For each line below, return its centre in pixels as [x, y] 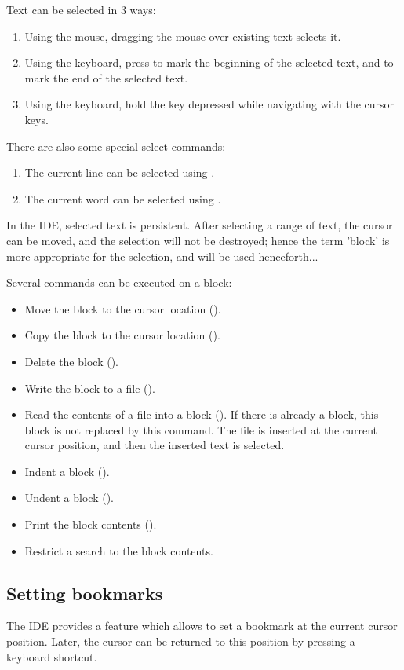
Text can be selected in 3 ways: [81, 9]
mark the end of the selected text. [106, 77]
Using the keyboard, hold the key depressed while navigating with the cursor [209, 104]
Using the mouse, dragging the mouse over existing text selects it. [183, 36]
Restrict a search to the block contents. [119, 550]
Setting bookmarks [85, 593]
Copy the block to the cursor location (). [122, 335]
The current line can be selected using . [120, 172]
